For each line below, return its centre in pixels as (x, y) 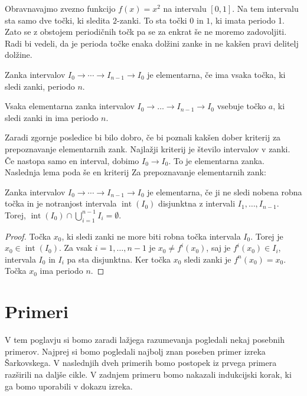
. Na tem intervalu (265, 8)
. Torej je (267, 236)
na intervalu (185, 8)
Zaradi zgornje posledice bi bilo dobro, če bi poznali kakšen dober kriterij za (143, 137)
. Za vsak (76, 248)
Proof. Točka (28, 236)
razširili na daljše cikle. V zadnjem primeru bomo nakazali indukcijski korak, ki (148, 374)
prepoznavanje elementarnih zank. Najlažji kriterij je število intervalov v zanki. (148, 148)
